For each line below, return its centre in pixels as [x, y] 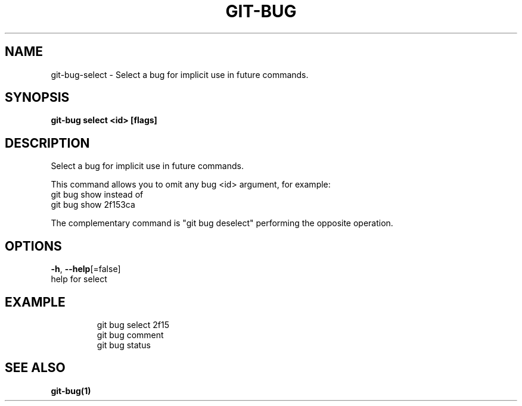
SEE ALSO [35, 368]
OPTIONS [33, 246]
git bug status [124, 345]
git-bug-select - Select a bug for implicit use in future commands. [180, 74]
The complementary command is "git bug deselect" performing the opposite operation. [222, 223]
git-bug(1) [71, 391]
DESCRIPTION [47, 143]
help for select [79, 279]
